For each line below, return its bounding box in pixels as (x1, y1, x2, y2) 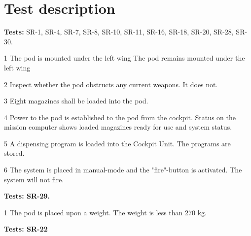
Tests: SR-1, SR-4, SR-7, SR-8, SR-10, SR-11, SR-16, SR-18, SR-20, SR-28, (4, 27, 234, 37)
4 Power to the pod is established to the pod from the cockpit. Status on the (4, 112, 236, 122)
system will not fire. (4, 174, 64, 184)
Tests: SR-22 (4, 224, 48, 234)
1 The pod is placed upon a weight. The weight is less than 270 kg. (4, 207, 207, 217)
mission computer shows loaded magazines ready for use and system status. (4, 122, 232, 132)
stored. (4, 148, 25, 158)
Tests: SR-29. (4, 191, 50, 201)
